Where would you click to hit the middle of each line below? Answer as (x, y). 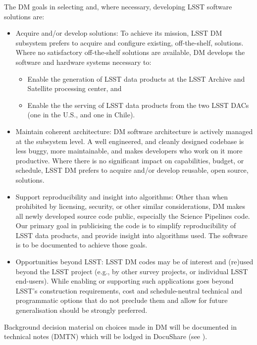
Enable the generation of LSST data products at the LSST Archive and (136, 78)
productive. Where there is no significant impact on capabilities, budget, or (130, 160)
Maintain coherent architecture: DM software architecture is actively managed (134, 131)
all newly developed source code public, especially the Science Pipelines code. (133, 216)
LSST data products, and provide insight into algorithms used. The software (132, 235)
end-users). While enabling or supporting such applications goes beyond (125, 281)
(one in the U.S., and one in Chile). (81, 115)
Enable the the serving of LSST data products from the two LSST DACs (138, 105)
